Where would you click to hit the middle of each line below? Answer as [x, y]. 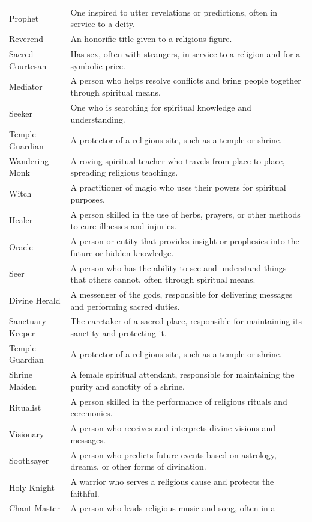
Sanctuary [28, 321]
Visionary [27, 433]
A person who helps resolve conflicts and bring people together [186, 80]
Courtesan [28, 65]
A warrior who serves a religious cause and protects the [172, 481]
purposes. [88, 199]
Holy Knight [32, 487]
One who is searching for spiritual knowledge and [161, 107]
